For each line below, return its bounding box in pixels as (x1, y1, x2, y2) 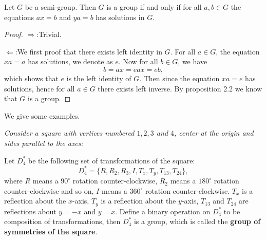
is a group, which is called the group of (134, 216, 261, 227)
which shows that (4, 72, 59, 83)
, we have (178, 56, 207, 67)
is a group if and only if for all (106, 2, 202, 12)
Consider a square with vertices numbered (4, 127, 135, 138)
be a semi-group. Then (25, 2, 96, 12)
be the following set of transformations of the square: (28, 155, 195, 165)
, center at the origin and (174, 127, 254, 138)
